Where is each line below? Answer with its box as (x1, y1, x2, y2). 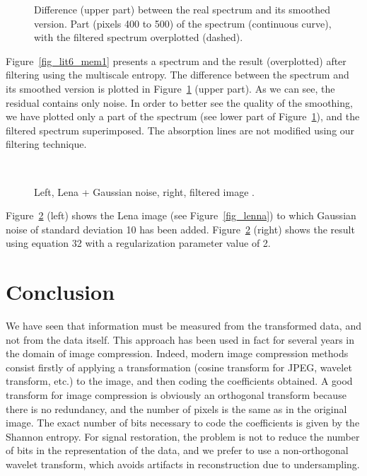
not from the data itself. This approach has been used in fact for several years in (6, 332, 354, 347)
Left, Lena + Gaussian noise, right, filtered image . (34, 184, 255, 199)
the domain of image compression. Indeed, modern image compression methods (6, 346, 349, 361)
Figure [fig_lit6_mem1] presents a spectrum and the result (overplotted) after (6, 53, 346, 68)
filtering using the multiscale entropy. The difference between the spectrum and (6, 67, 349, 82)
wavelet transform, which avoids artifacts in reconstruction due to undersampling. (6, 456, 360, 471)
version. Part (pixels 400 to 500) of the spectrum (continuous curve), (34, 16, 332, 30)
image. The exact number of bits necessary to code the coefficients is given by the (6, 415, 360, 430)
